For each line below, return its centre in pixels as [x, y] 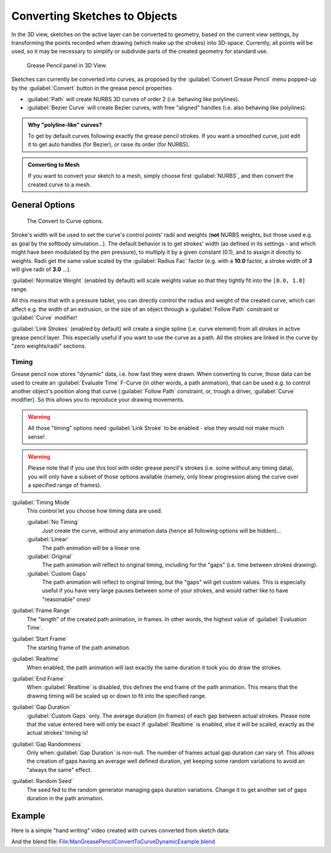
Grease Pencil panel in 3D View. [67, 65]
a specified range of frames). [65, 485]
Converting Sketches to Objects [94, 16]
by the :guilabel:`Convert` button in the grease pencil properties [92, 88]
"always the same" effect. [59, 770]
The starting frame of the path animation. [79, 648]
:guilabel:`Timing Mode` [41, 502]
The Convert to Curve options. [65, 221]
